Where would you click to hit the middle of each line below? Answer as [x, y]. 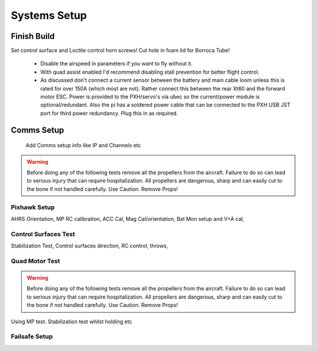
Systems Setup [49, 15]
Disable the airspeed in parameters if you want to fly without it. [116, 64]
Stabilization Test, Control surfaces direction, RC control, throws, [90, 246]
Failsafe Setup [32, 337]
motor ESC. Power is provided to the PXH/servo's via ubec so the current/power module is [150, 97]
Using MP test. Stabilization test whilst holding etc [72, 322]
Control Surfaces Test [43, 234]
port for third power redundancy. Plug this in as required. [109, 113]
